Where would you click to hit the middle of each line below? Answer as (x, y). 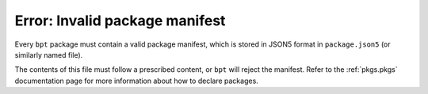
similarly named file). (49, 55)
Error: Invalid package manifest (120, 21)
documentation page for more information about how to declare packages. (137, 81)
